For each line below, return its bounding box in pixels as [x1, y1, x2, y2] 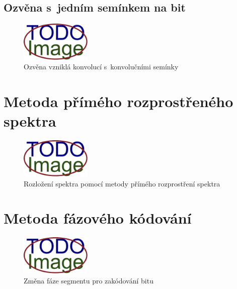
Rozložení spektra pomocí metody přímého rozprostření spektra [24, 178, 220, 188]
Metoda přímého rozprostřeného [4, 91, 233, 112]
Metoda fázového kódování [4, 208, 192, 228]
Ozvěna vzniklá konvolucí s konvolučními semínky [24, 61, 179, 72]
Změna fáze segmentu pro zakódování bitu [24, 275, 153, 285]
